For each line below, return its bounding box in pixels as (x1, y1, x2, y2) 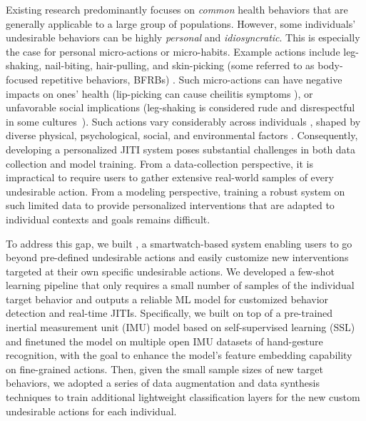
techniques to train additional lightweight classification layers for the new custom (6, 390, 360, 405)
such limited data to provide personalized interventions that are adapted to (6, 198, 335, 213)
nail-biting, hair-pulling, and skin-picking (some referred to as (44, 58, 315, 73)
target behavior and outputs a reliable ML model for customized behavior (6, 291, 329, 306)
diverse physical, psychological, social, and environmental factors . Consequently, (6, 128, 358, 143)
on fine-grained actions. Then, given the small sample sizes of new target (6, 361, 323, 376)
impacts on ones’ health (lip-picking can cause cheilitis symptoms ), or (6, 86, 313, 101)
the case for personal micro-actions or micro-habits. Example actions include (6, 44, 340, 59)
